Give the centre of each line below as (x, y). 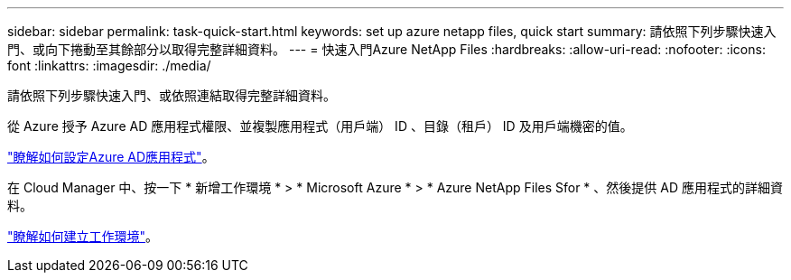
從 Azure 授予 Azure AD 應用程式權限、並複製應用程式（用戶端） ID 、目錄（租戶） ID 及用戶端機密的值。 (320, 126)
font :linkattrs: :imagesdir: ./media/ (109, 65)
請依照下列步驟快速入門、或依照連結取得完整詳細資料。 (172, 95)
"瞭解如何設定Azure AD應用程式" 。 (111, 157)
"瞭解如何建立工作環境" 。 (83, 236)
